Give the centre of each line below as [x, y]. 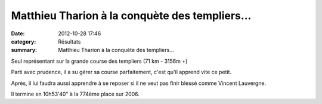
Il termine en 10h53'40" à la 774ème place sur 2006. [75, 94]
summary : [24, 50]
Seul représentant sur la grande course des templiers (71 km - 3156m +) [99, 61]
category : [24, 41]
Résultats [69, 41]
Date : [18, 33]
